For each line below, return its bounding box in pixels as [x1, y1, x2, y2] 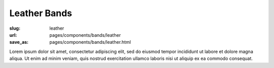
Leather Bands [9, 8, 73, 19]
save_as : [9, 39, 29, 45]
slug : [9, 25, 20, 31]
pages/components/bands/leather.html [49, 39, 131, 45]
